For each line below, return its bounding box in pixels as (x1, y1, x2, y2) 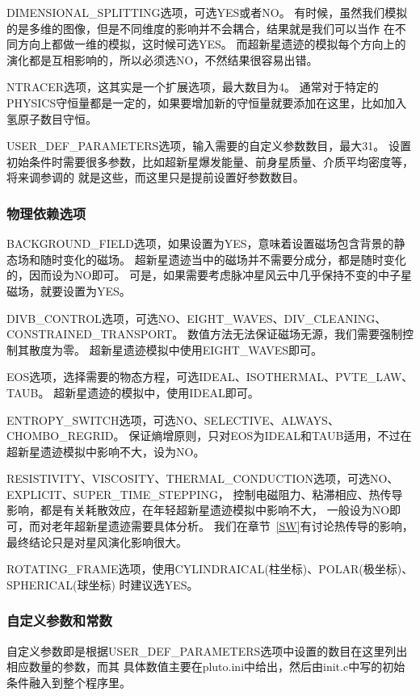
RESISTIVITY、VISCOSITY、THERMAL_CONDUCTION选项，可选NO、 (6, 470, 399, 487)
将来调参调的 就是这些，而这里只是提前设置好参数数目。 (6, 169, 304, 186)
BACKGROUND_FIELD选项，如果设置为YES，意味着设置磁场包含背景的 (6, 235, 394, 252)
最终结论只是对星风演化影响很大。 (6, 533, 187, 550)
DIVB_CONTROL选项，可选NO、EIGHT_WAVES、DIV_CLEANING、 (6, 309, 387, 326)
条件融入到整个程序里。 (6, 673, 131, 690)
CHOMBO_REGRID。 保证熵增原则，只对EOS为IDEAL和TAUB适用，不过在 (6, 427, 412, 444)
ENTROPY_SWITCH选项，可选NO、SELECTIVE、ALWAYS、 (6, 411, 339, 428)
